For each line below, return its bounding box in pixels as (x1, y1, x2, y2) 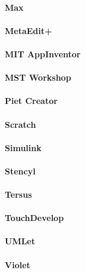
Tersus (5, 188, 32, 201)
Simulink (5, 141, 42, 154)
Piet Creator (5, 94, 58, 107)
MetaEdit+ (5, 24, 52, 36)
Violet (5, 258, 30, 271)
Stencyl (5, 164, 36, 177)
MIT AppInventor (5, 47, 81, 60)
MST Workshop (5, 71, 71, 84)
